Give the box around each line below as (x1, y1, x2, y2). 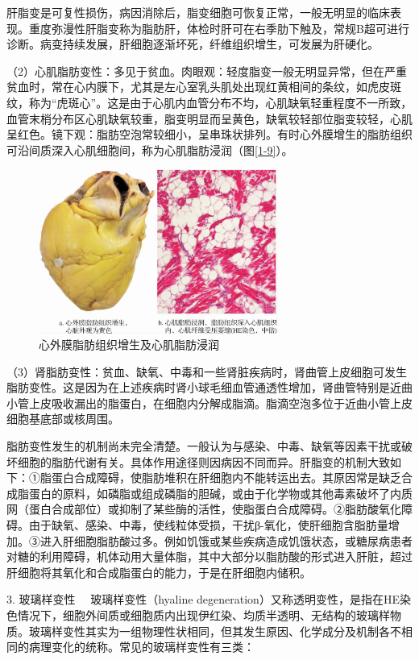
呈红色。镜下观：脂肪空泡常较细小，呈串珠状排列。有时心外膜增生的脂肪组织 (6, 126, 413, 143)
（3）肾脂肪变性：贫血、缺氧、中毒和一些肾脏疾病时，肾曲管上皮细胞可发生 (6, 363, 407, 380)
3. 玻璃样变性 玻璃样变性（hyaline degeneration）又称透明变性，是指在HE (6, 591, 400, 608)
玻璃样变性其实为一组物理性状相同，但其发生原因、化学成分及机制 (28, 622, 379, 639)
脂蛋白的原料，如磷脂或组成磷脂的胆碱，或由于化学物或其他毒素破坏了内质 (17, 484, 413, 501)
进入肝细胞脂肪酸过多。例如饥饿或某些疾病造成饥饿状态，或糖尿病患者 (39, 532, 413, 549)
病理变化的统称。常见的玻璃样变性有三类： (28, 638, 255, 655)
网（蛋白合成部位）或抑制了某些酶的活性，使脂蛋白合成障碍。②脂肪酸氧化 (6, 500, 401, 517)
